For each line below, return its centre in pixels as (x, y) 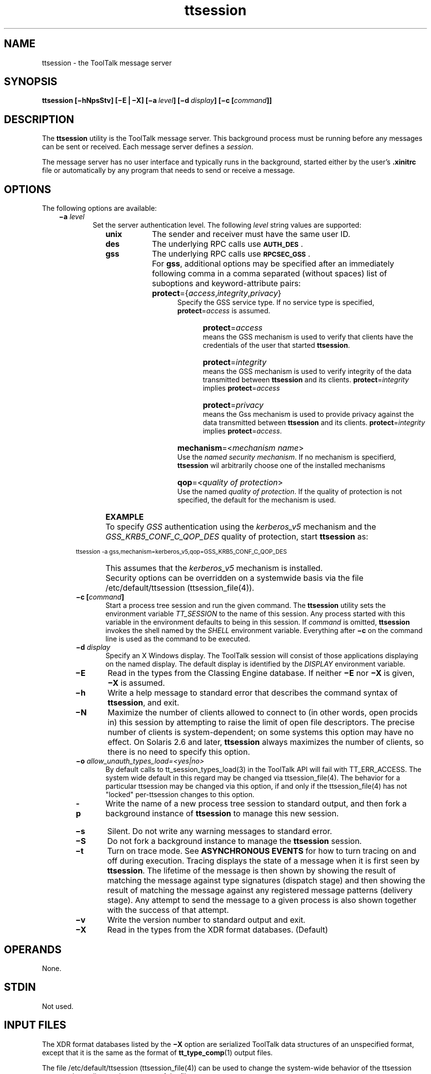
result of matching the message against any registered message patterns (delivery (260, 890)
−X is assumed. (136, 683)
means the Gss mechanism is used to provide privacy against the (308, 414)
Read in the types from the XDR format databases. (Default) (217, 930)
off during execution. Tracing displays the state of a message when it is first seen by (263, 861)
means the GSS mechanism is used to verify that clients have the (308, 337)
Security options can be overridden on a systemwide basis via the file (234, 578)
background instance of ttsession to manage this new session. (222, 814)
